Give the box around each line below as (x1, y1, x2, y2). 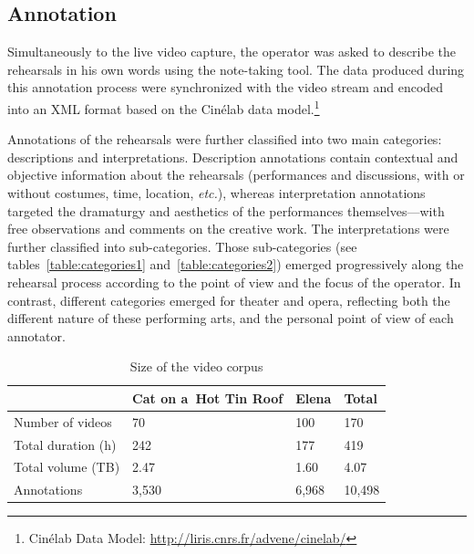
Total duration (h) (14, 434, 117, 454)
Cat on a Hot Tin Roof (132, 388, 283, 407)
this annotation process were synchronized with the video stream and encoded (7, 78, 444, 97)
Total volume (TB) (14, 457, 120, 476)
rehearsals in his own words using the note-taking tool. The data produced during (7, 59, 465, 78)
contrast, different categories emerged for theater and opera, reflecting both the (7, 290, 450, 309)
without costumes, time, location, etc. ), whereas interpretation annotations (7, 183, 426, 203)
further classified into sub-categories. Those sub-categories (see (7, 236, 357, 256)
